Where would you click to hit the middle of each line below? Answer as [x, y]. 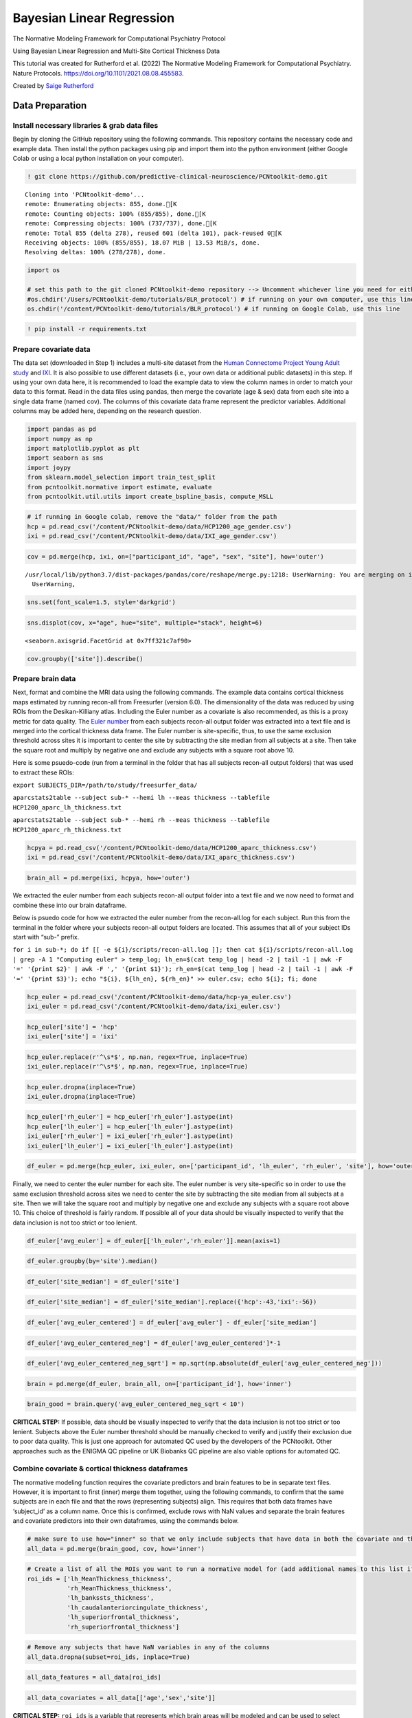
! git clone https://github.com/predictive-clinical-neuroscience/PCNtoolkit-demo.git [178, 177]
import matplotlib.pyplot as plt [83, 448]
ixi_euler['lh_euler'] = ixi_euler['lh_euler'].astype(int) [130, 1146]
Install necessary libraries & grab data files [85, 125]
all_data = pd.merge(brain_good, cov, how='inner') [116, 1549]
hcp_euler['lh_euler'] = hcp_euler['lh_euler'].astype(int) [130, 1126]
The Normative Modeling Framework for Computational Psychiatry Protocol [119, 38]
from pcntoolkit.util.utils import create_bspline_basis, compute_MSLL [150, 496]
